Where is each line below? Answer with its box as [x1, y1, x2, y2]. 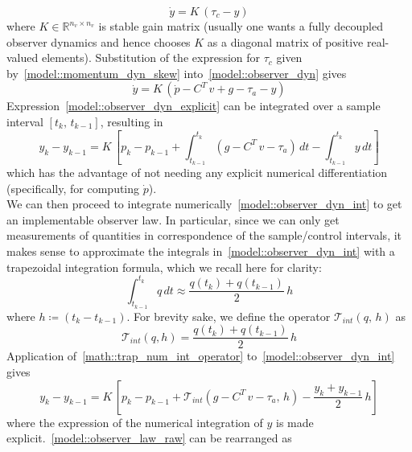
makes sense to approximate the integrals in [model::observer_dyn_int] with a [6, 242, 395, 259]
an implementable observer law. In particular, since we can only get [6, 211, 340, 228]
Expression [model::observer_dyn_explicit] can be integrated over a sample [6, 97, 381, 114]
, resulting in [100, 113, 163, 129]
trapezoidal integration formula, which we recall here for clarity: [6, 258, 322, 275]
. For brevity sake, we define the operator [126, 307, 331, 324]
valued [6, 49, 39, 66]
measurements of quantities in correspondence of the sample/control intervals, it [6, 227, 402, 244]
